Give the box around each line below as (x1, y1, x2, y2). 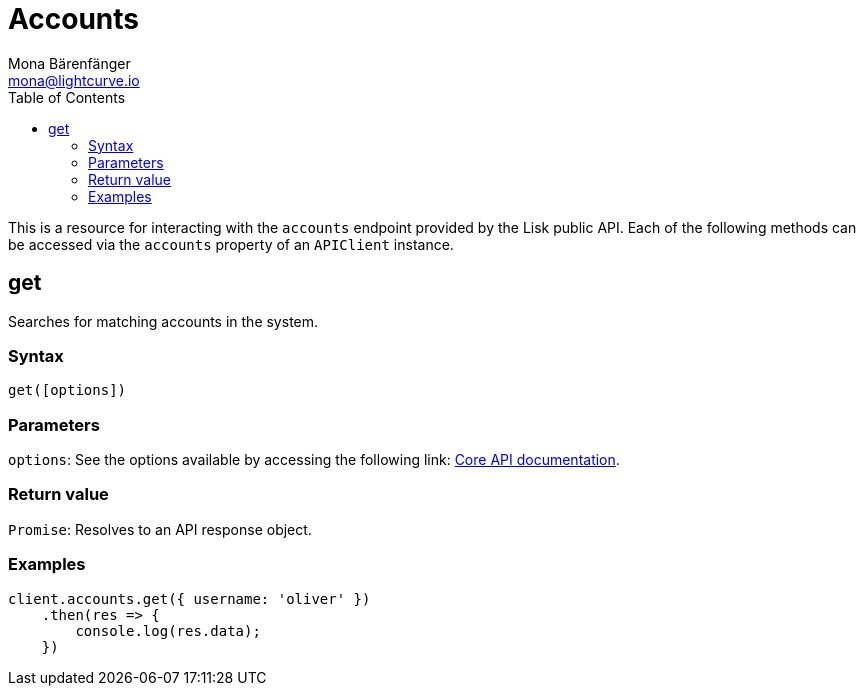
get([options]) (8, 382, 127, 399)
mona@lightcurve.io (8, 71, 140, 89)
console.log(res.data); (75, 622, 261, 639)
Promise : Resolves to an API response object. (8, 520, 312, 538)
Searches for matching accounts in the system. (8, 312, 319, 330)
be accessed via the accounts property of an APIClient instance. (8, 235, 454, 253)
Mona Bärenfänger (8, 54, 131, 72)
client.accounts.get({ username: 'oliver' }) (8, 590, 371, 607)
